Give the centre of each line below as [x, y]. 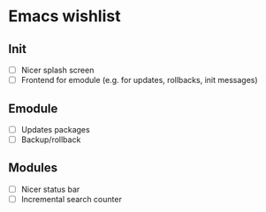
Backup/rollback [51, 140]
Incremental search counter [72, 199]
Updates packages [55, 129]
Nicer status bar [50, 189]
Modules [33, 168]
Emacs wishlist [65, 16]
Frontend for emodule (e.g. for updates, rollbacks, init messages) [139, 80]
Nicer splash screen [57, 70]
